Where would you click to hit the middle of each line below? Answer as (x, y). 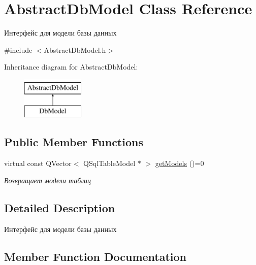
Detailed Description (60, 207)
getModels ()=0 (180, 163)
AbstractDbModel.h (75, 49)
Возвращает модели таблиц (48, 180)
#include (18, 49)
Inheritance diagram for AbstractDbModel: (71, 67)
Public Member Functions (74, 142)
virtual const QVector (38, 163)
